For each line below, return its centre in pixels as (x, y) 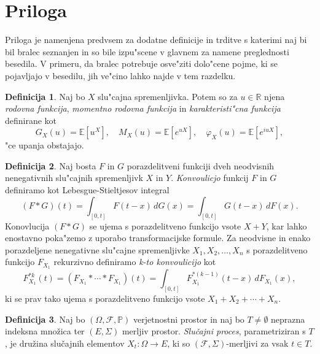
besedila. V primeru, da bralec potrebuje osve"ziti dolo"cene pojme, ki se (142, 63)
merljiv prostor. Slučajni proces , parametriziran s (214, 331)
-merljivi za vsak (257, 343)
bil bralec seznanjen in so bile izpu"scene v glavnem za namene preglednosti (147, 51)
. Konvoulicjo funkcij (210, 178)
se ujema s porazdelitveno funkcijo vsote (165, 225)
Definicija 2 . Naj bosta (51, 165)
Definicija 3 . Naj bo (45, 319)
